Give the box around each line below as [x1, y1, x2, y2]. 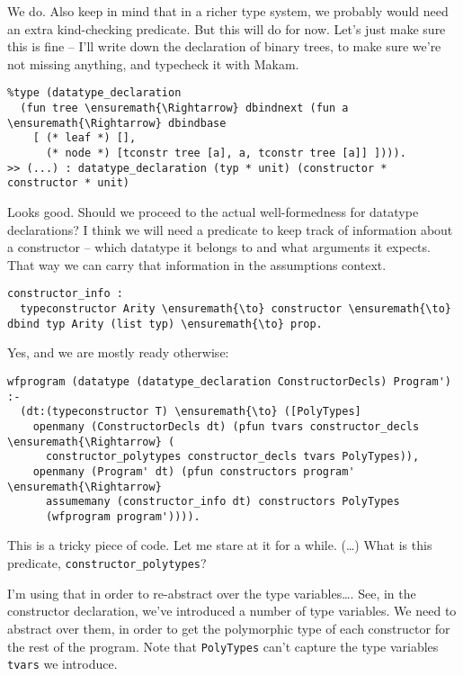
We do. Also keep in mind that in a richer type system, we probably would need [7, 2, 449, 20]
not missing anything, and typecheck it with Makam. [7, 54, 299, 73]
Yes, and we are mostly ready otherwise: [7, 343, 229, 362]
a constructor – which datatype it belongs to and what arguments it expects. [7, 238, 431, 257]
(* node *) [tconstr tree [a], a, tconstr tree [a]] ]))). [45, 147, 406, 159]
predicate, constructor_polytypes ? [7, 554, 207, 572]
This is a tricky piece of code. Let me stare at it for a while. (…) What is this [7, 536, 432, 554]
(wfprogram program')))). [45, 509, 200, 523]
